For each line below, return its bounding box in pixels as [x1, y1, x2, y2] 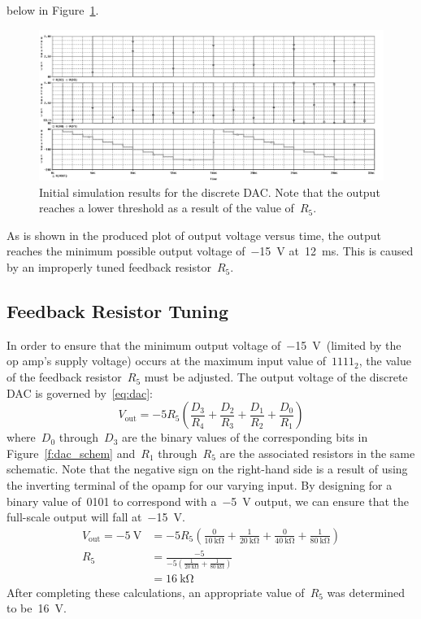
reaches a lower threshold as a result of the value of [39, 199, 294, 216]
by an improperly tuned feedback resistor [7, 259, 211, 276]
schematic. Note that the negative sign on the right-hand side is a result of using [7, 460, 408, 477]
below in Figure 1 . [7, 2, 99, 18]
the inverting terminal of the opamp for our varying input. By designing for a [7, 477, 393, 494]
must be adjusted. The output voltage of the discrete [144, 368, 408, 386]
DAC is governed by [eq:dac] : [7, 384, 153, 401]
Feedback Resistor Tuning [7, 299, 228, 324]
